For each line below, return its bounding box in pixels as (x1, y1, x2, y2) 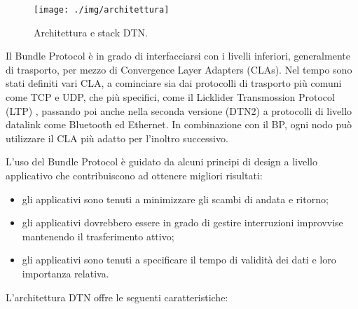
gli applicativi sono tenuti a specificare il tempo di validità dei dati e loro (22, 252, 336, 267)
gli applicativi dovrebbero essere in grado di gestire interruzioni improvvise (22, 215, 343, 230)
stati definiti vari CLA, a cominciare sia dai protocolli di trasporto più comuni (6, 76, 342, 90)
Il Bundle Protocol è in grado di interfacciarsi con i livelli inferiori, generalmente (6, 48, 350, 63)
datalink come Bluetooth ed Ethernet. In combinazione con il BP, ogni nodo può (6, 117, 352, 132)
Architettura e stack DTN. (34, 25, 148, 39)
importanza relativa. (22, 266, 109, 280)
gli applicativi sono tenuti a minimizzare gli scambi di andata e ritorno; (22, 191, 329, 206)
